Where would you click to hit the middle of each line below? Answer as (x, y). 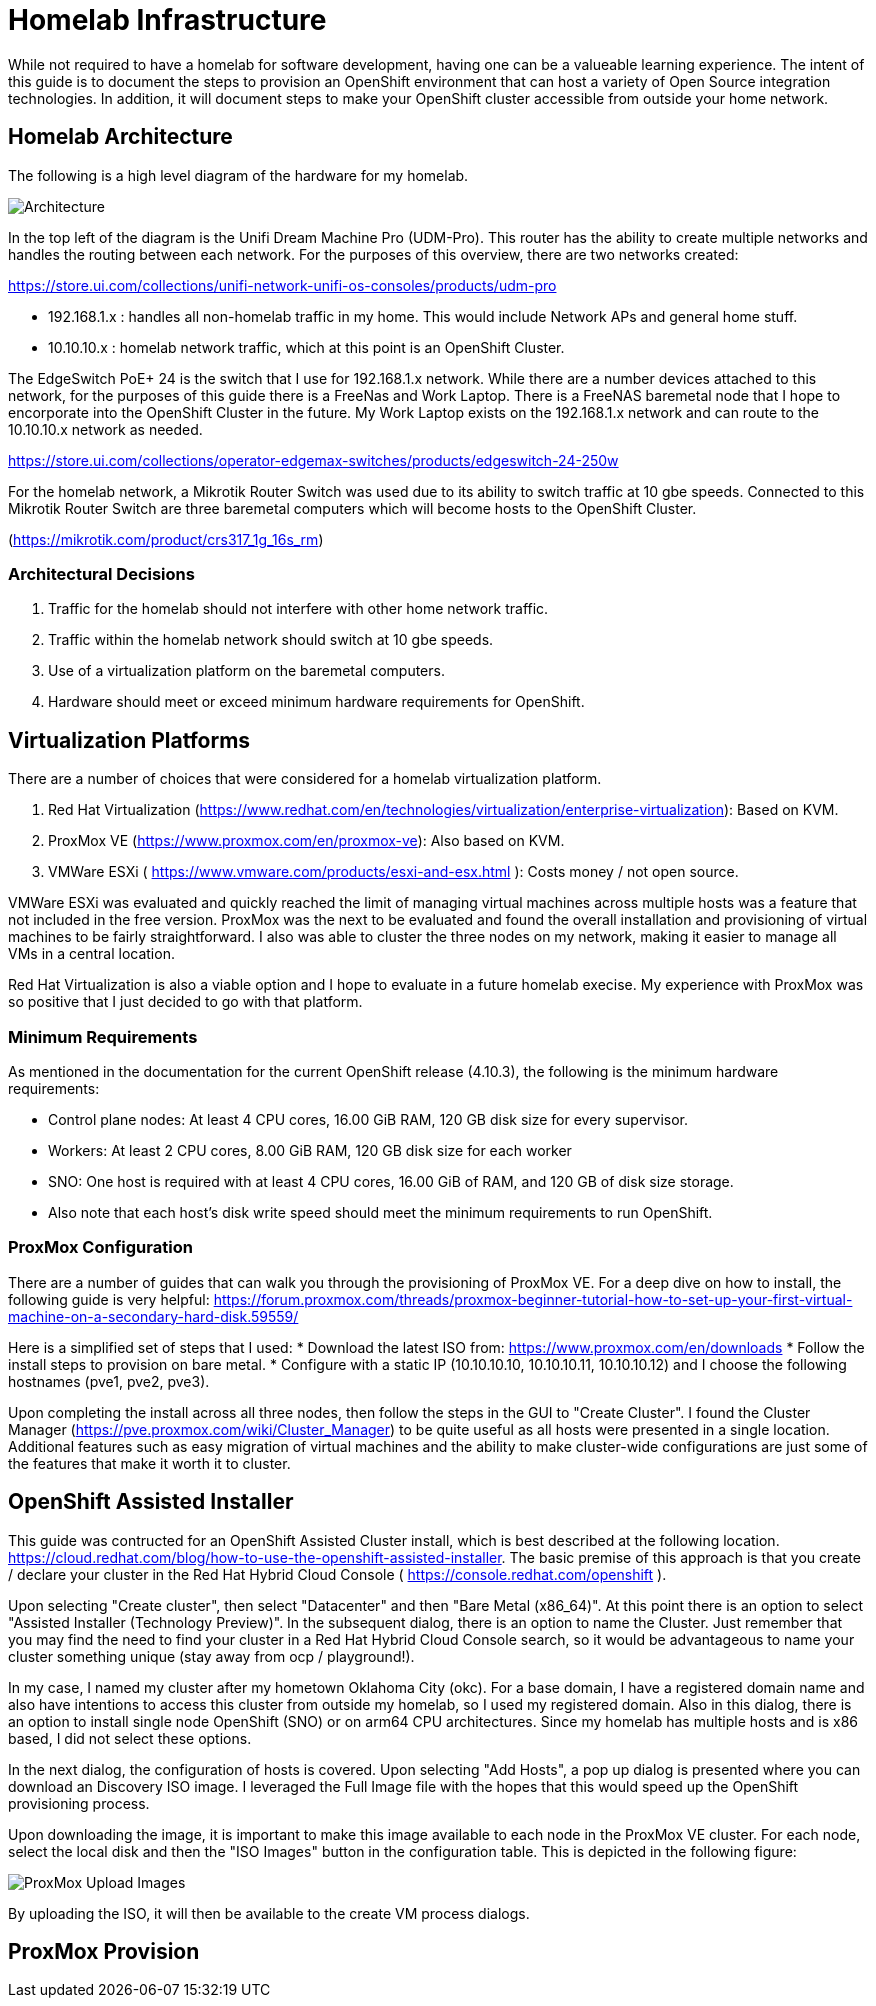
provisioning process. (79, 1803)
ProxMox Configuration (100, 1247)
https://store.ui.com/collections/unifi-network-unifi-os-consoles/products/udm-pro (282, 285)
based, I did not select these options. (130, 1738)
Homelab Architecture (120, 137)
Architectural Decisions (101, 573)
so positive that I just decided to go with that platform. (185, 1002)
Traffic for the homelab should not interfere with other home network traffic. (298, 609)
